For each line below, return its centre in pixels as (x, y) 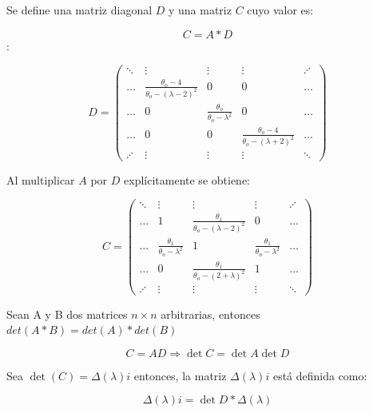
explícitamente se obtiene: (187, 179)
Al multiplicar (41, 179)
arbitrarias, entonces (210, 314)
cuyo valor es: (280, 10)
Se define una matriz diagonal (79, 10)
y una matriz (200, 10)
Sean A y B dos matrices (67, 314)
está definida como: (320, 375)
